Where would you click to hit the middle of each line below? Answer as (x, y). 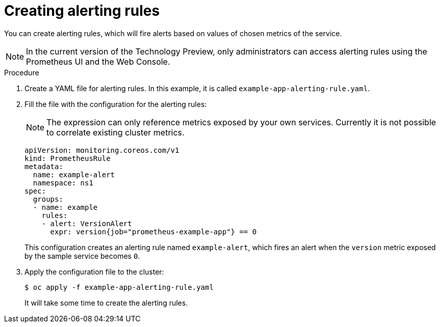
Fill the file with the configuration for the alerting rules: (116, 104)
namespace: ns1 (63, 183)
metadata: (44, 166)
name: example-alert (74, 174)
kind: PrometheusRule (68, 158)
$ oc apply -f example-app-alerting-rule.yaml (119, 287)
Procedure (22, 72)
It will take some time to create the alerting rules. (106, 303)
